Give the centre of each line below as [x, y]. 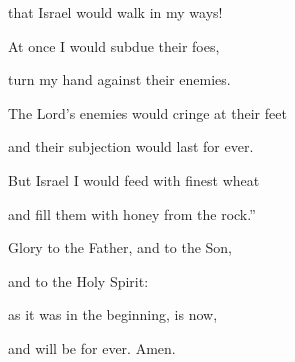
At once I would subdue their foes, [114, 45]
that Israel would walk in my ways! [115, 12]
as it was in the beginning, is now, [113, 314]
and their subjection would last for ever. [131, 146]
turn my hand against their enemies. [119, 79]
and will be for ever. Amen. [92, 347]
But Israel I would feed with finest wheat [134, 179]
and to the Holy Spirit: [78, 280]
